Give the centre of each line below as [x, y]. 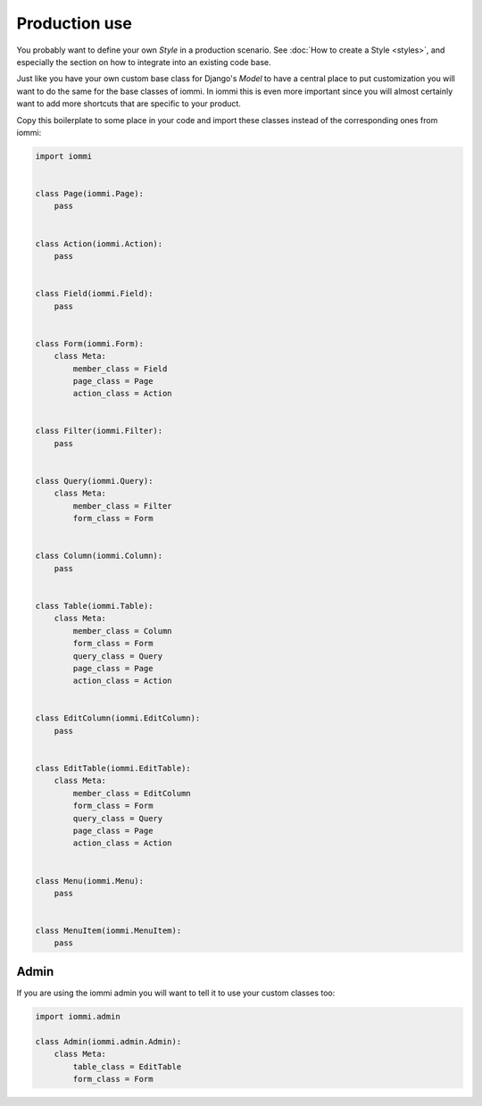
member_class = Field [120, 369]
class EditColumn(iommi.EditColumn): [118, 718]
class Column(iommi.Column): [99, 556]
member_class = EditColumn [132, 793]
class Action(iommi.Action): [99, 244]
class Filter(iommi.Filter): [99, 431]
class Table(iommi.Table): [94, 606]
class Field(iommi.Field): [94, 294]
